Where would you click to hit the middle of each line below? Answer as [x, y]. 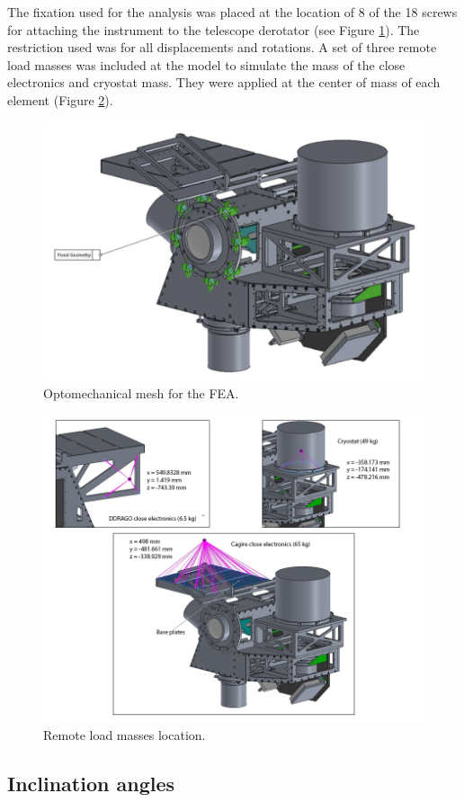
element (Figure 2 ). [60, 99]
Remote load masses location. [125, 735]
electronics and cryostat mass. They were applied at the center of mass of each [224, 82]
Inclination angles [91, 784]
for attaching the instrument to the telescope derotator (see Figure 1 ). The [214, 29]
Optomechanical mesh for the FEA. [141, 393]
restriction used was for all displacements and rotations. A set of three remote [222, 47]
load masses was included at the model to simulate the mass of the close [206, 64]
